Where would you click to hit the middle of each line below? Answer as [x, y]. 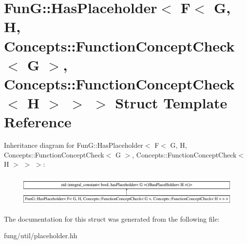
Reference [38, 122]
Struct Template [171, 103]
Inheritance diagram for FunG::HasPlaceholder [74, 145]
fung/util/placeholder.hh [41, 235]
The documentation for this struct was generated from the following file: [112, 219]
